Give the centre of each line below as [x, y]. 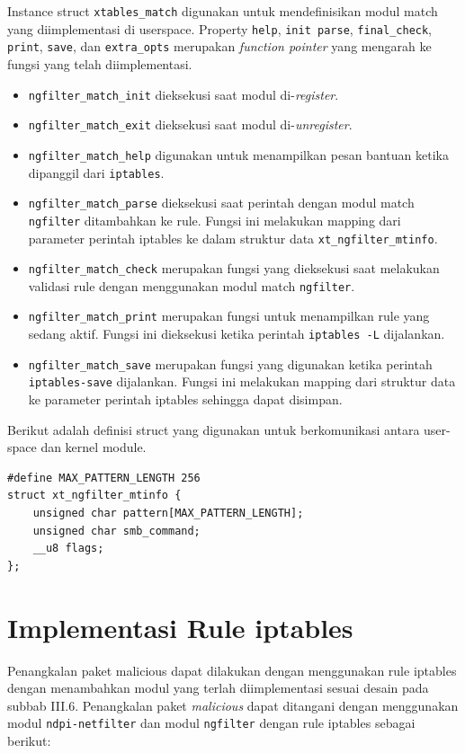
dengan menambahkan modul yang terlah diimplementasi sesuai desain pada [218, 688]
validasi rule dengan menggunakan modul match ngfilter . [192, 285]
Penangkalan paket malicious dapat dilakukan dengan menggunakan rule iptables [232, 670]
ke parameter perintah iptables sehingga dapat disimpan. [185, 399]
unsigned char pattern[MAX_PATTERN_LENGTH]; [168, 514]
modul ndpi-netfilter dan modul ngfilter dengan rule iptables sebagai [211, 723]
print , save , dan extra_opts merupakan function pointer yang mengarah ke [219, 46]
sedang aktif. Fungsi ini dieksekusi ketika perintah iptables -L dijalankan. [237, 334]
